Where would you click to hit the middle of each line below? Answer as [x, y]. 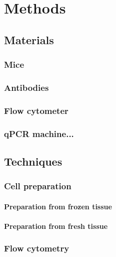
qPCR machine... [39, 133]
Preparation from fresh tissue [56, 226]
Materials [29, 39]
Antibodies [26, 87]
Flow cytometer [36, 110]
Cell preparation [38, 186]
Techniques [33, 161]
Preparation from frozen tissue [58, 206]
